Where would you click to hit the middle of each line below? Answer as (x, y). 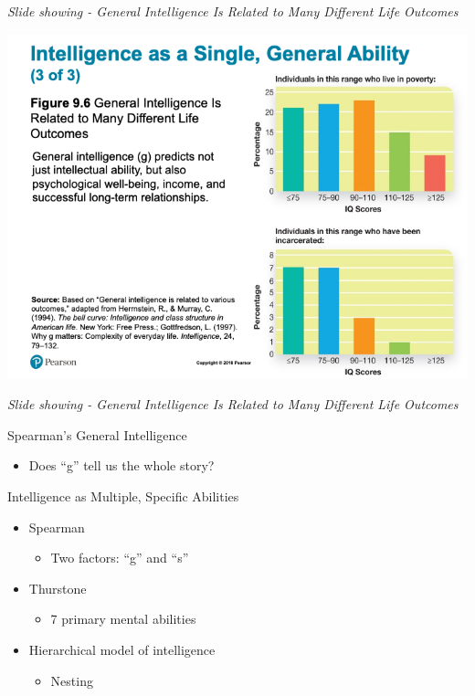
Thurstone (58, 588)
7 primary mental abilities (123, 619)
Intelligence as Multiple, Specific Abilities (123, 496)
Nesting (72, 680)
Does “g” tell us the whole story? (121, 465)
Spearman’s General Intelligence (97, 434)
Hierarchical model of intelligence (122, 649)
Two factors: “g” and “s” (120, 558)
